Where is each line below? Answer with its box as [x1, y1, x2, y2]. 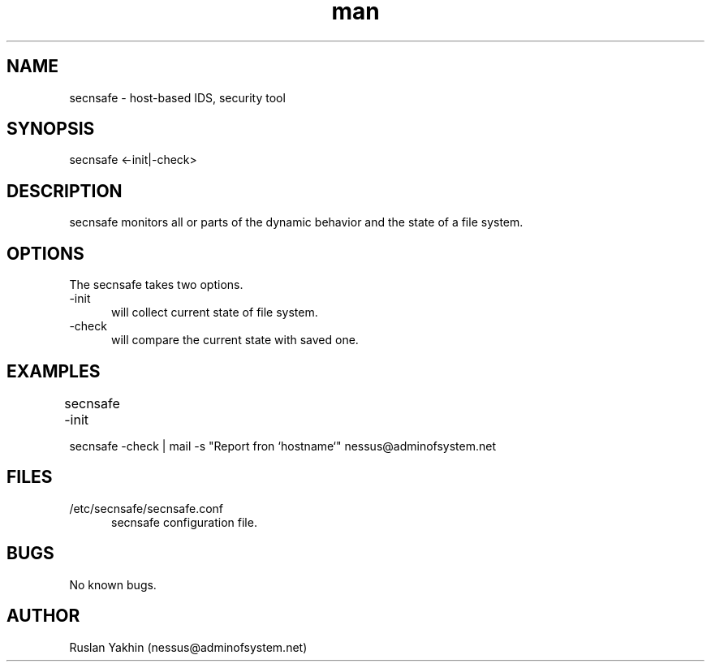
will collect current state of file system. [111, 305, 318, 320]
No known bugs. [69, 577, 157, 592]
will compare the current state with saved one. [111, 333, 359, 347]
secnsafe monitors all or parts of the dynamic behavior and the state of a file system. [69, 215, 524, 230]
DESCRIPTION [6, 180, 123, 201]
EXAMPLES [6, 360, 101, 381]
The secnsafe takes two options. [69, 278, 243, 292]
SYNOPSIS [6, 119, 95, 140]
